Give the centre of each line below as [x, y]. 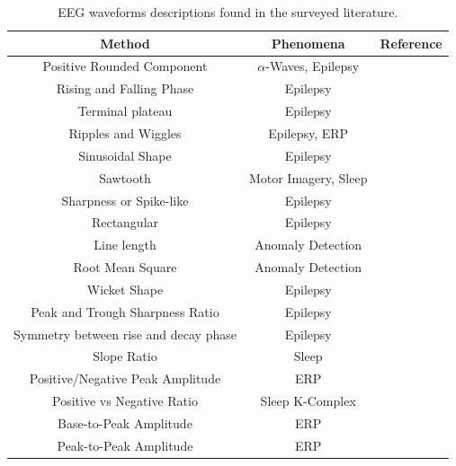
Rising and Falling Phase [125, 88]
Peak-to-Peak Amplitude [125, 445]
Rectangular [125, 222]
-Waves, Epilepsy [313, 66]
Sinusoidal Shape [125, 155]
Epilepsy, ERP [308, 132]
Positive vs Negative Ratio [125, 401]
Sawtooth [125, 177]
